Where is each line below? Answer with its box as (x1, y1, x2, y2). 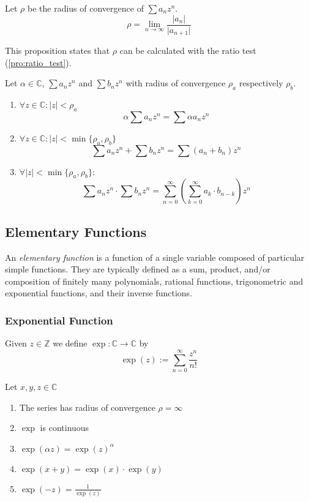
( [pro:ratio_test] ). (5, 56, 72, 69)
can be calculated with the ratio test (119, 44, 256, 57)
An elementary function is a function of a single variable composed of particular (5, 250, 305, 263)
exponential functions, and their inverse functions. (5, 287, 193, 299)
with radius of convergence (125, 77, 226, 89)
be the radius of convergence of (27, 2, 144, 14)
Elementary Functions (5, 222, 147, 241)
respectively (239, 77, 283, 89)
